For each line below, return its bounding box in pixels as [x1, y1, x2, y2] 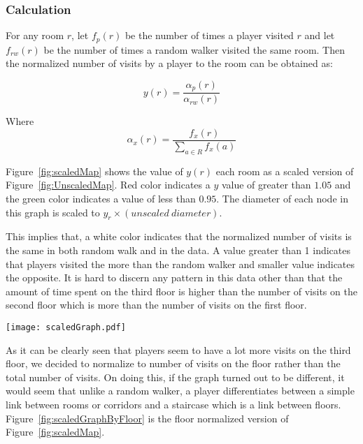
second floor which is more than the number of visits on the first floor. [6, 297, 307, 312]
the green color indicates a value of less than [6, 191, 196, 205]
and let [304, 28, 335, 43]
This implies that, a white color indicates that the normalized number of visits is [6, 229, 352, 244]
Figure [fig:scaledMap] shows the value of [6, 163, 183, 178]
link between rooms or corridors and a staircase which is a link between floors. [6, 397, 341, 411]
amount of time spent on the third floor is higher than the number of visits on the [6, 283, 357, 298]
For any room [6, 28, 64, 43]
